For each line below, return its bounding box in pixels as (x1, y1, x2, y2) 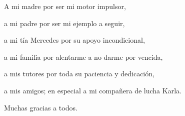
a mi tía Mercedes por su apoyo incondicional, (4, 35, 145, 45)
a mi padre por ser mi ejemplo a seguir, (4, 18, 125, 28)
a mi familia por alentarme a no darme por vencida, (4, 51, 163, 62)
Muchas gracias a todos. (4, 102, 77, 112)
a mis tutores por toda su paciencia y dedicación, (4, 68, 154, 79)
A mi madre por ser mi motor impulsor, (4, 1, 126, 11)
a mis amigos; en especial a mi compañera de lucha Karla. (4, 85, 181, 95)
